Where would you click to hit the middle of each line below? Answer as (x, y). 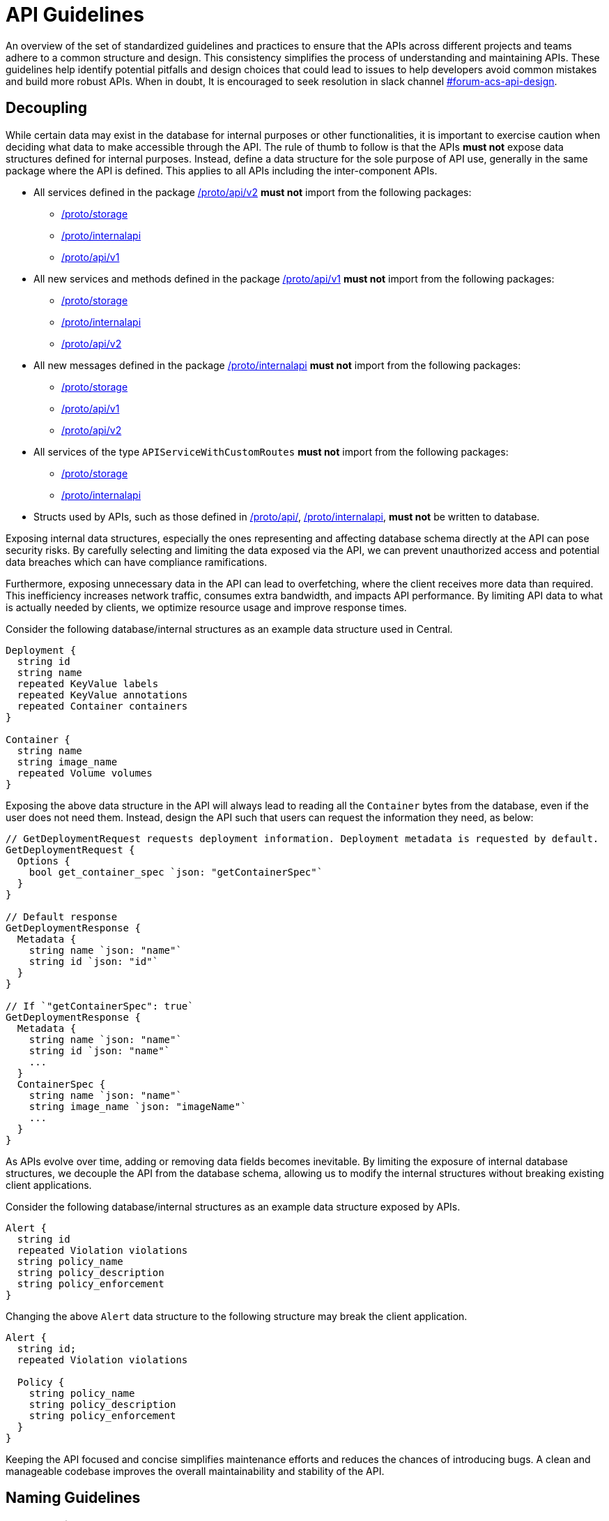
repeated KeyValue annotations (102, 695)
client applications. (49, 1185)
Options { (44, 861)
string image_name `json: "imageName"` (138, 1106)
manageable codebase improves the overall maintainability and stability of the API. (195, 1471)
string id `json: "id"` (94, 961)
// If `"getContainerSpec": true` (100, 1006)
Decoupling (46, 108)
